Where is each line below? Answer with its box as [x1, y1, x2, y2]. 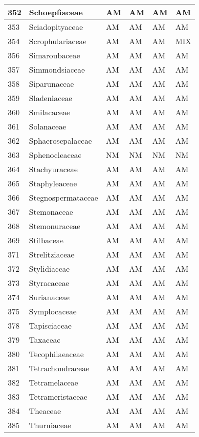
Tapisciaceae [29, 320, 72, 331]
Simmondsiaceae [29, 64, 85, 75]
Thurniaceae [29, 419, 71, 431]
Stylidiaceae [29, 263, 70, 274]
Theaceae [29, 405, 61, 416]
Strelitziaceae [29, 249, 75, 260]
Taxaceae [29, 334, 61, 345]
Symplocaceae [29, 306, 77, 317]
